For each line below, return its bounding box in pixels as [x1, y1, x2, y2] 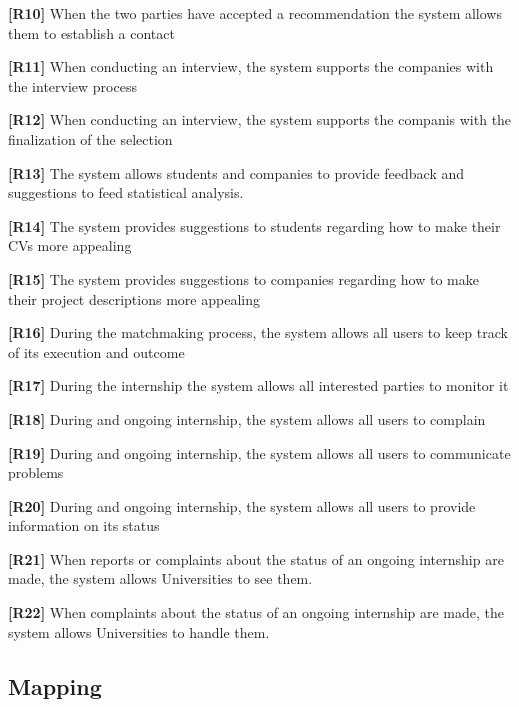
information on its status [8, 515, 160, 536]
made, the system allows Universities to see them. [8, 568, 313, 589]
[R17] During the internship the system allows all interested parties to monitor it [8, 375, 509, 396]
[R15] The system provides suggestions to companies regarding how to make [8, 268, 479, 289]
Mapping [8, 670, 102, 701]
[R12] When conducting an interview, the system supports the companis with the [8, 109, 512, 130]
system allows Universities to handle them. [8, 621, 270, 642]
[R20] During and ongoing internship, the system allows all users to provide [8, 495, 476, 516]
